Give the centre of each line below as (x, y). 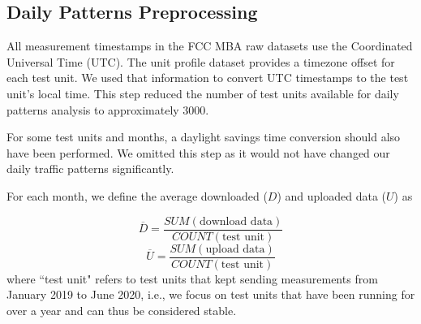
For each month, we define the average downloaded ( (137, 195)
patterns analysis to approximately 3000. (108, 109)
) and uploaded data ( (332, 195)
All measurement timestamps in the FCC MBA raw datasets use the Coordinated (210, 46)
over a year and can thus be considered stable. (122, 310)
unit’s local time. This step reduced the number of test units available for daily (203, 93)
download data (236, 221)
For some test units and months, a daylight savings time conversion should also (204, 137)
